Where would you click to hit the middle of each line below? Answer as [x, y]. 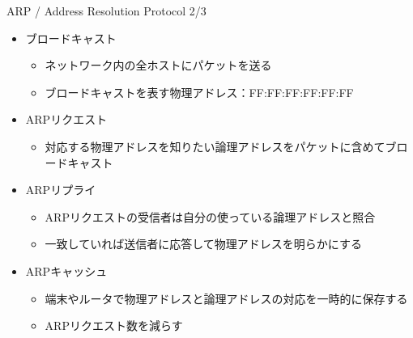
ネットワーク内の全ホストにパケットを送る [158, 65]
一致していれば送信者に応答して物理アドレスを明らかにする [203, 244]
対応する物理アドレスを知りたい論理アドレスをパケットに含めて [215, 146]
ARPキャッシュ [66, 270]
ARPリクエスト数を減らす [114, 325]
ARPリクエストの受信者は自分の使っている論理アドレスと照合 [210, 216]
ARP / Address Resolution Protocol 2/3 [106, 11]
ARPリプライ [61, 190]
